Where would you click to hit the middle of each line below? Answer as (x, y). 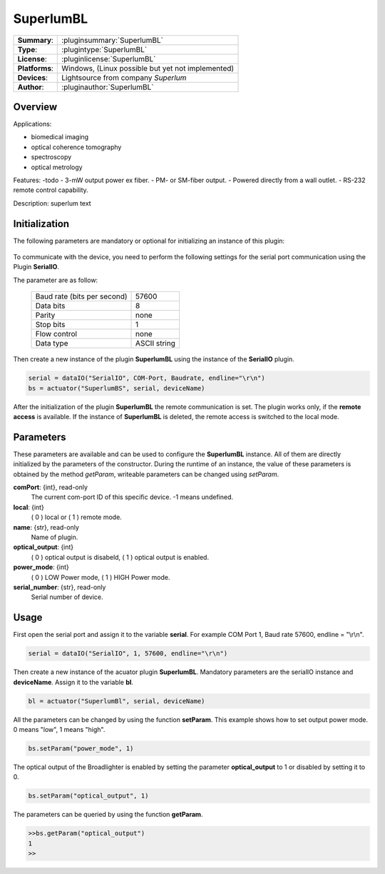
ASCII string (156, 343)
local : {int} (29, 507)
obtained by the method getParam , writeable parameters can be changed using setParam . (146, 474)
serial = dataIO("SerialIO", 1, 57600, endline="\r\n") (128, 654)
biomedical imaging (60, 137)
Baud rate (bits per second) (81, 296)
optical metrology (57, 167)
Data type (52, 343)
